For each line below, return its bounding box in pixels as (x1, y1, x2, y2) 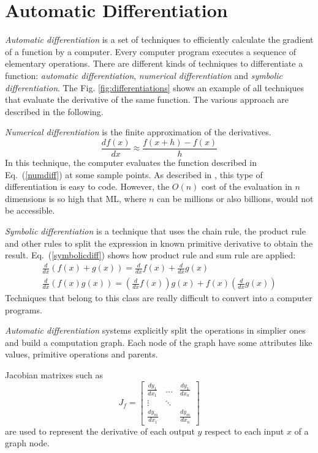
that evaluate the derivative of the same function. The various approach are (5, 93, 289, 106)
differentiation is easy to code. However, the (5, 180, 170, 193)
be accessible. (5, 204, 55, 217)
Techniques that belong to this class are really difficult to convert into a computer (5, 291, 312, 304)
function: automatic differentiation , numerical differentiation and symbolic (5, 69, 282, 81)
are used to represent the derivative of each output (5, 424, 195, 437)
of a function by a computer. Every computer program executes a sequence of (5, 45, 296, 58)
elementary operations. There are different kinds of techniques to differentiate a (5, 57, 303, 70)
